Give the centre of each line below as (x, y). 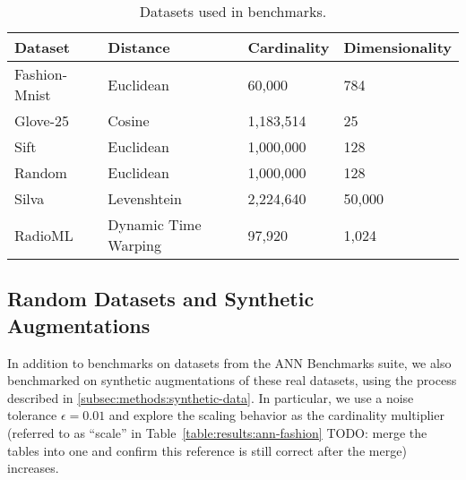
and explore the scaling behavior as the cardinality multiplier (276, 415)
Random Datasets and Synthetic (161, 299)
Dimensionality (397, 47)
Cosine (129, 120)
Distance (139, 47)
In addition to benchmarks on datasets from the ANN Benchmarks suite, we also (229, 362)
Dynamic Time (155, 224)
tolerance (32, 415)
